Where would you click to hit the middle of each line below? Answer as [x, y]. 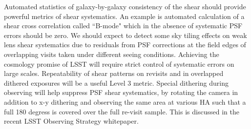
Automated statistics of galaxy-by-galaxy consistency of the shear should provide [125, 6]
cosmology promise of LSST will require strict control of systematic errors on [119, 64]
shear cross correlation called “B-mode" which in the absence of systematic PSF [123, 26]
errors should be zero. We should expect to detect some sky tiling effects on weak [125, 35]
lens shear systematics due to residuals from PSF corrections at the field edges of [125, 45]
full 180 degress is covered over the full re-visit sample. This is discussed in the [122, 111]
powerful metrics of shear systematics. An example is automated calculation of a [124, 16]
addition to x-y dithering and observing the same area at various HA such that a [125, 101]
